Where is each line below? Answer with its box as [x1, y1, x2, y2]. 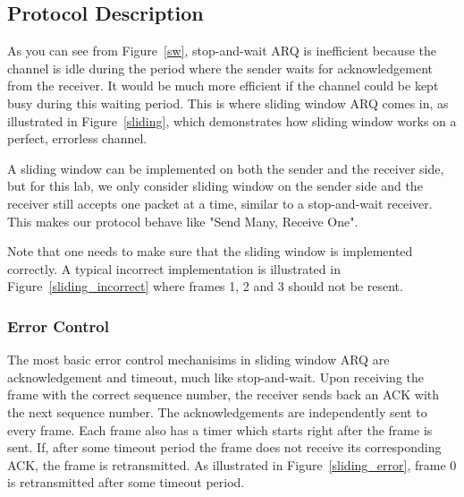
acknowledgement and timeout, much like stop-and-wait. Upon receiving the [7, 367, 424, 386]
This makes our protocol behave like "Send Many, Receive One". [7, 211, 359, 230]
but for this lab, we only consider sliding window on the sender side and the [7, 176, 423, 195]
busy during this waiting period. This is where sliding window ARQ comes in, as [7, 93, 449, 112]
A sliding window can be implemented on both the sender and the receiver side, [7, 159, 444, 177]
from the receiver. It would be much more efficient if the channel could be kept [7, 76, 439, 95]
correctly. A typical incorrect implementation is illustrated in [7, 259, 341, 278]
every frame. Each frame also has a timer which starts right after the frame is [7, 420, 433, 439]
